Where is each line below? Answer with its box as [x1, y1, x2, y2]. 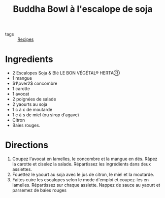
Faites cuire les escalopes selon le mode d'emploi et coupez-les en [12, 177, 149, 183]
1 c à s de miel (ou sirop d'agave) [12, 112, 80, 118]
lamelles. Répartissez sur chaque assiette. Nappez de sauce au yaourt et [12, 182, 161, 188]
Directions [5, 139, 48, 151]
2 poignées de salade [12, 96, 57, 102]
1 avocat [12, 91, 30, 97]
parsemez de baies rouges [12, 187, 67, 193]
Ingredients [5, 54, 53, 65]
